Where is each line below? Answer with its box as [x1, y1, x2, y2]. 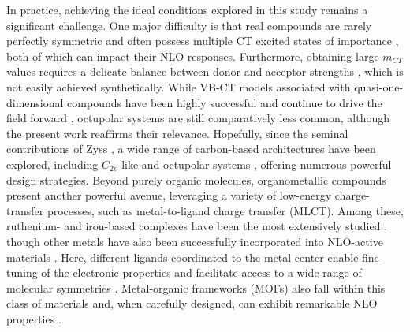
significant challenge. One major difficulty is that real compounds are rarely [6, 17, 372, 33]
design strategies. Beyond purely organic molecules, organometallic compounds [6, 171, 386, 188]
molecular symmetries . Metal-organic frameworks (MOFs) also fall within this [6, 279, 386, 296]
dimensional [6, 94, 64, 110]
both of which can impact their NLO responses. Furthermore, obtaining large [6, 47, 379, 64]
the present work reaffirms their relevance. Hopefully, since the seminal [6, 125, 348, 141]
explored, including [6, 155, 99, 172]
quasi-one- [354, 78, 404, 95]
